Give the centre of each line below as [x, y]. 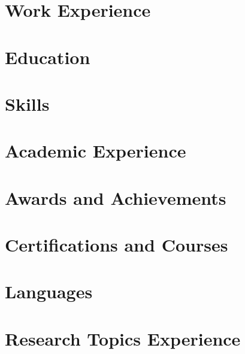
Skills [27, 103]
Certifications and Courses [117, 245]
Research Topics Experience [123, 338]
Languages [49, 291]
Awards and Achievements [116, 197]
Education [48, 57]
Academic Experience [96, 151]
